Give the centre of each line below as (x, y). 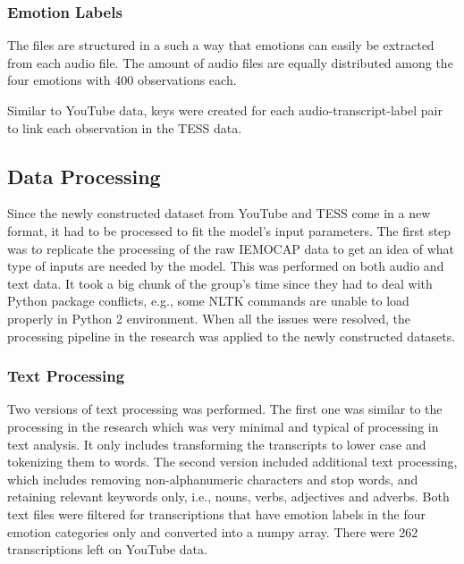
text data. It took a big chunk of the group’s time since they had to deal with (220, 283)
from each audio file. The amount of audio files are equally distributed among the (230, 62)
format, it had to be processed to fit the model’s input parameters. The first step (229, 230)
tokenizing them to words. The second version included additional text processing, (232, 462)
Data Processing (84, 176)
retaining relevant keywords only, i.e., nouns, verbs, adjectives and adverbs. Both (228, 497)
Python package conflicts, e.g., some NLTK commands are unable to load (208, 301)
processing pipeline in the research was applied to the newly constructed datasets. (232, 336)
